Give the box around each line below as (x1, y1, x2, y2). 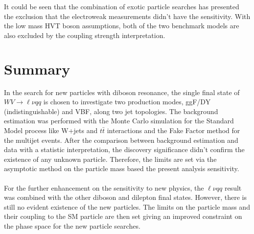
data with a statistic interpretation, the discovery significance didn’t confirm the (4, 144, 245, 155)
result (224, 182, 242, 193)
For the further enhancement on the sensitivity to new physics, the (4, 182, 204, 193)
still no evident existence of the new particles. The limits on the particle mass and (4, 201, 250, 212)
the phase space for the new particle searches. (4, 221, 140, 231)
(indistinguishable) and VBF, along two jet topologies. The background (4, 106, 218, 116)
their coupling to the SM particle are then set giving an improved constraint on (4, 211, 242, 221)
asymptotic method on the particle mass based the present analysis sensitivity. (4, 163, 239, 174)
